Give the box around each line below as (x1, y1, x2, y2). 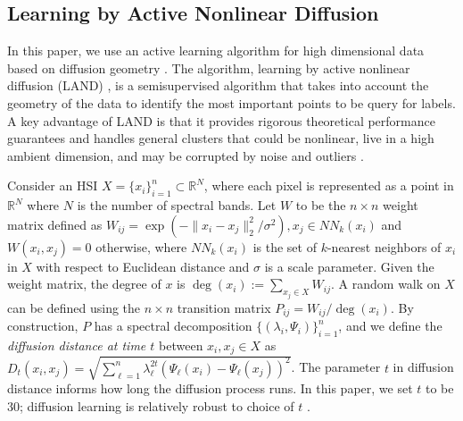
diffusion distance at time (7, 336, 146, 355)
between (159, 336, 203, 355)
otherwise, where (95, 237, 187, 256)
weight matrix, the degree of (7, 274, 161, 293)
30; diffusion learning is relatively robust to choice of (7, 396, 294, 415)
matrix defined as (7, 215, 103, 233)
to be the (295, 196, 346, 215)
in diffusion (393, 358, 454, 376)
